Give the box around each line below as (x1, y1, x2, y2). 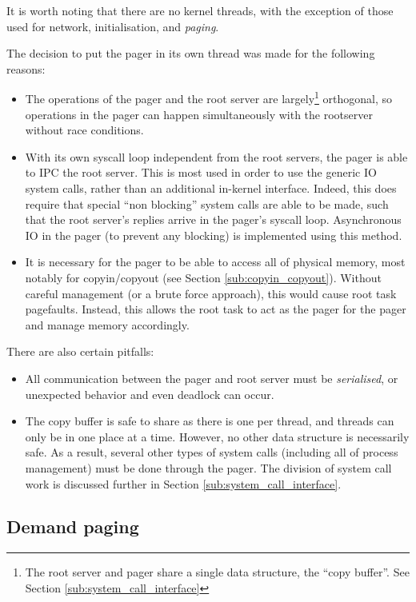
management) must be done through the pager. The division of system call (25, 459, 392, 476)
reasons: (6, 60, 46, 77)
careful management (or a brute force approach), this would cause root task (25, 285, 397, 301)
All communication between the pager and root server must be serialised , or (25, 369, 398, 386)
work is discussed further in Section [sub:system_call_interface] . (25, 475, 342, 492)
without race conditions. (25, 122, 144, 138)
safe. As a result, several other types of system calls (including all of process (25, 444, 398, 460)
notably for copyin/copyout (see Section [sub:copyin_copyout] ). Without (25, 269, 382, 285)
